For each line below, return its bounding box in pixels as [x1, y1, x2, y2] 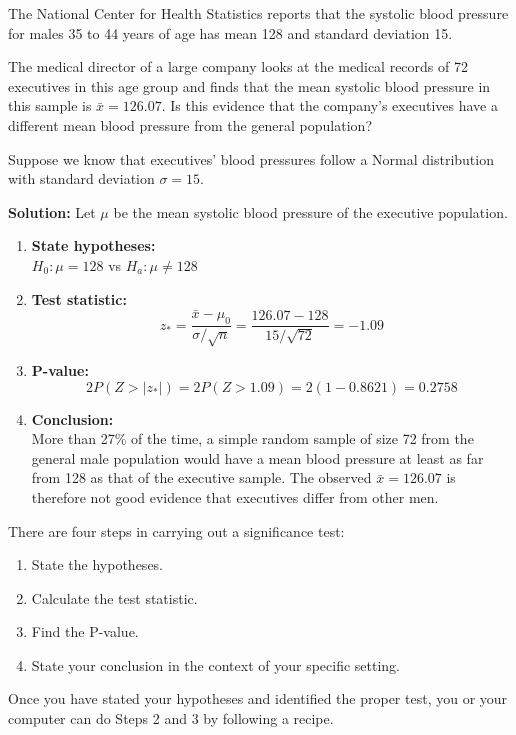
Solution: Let [8, 201, 96, 222]
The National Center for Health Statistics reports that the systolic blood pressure [8, 3, 509, 23]
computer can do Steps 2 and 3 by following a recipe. [8, 708, 334, 729]
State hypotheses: [31, 235, 156, 256]
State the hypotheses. [31, 554, 164, 575]
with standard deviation [8, 168, 155, 189]
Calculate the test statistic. [31, 587, 198, 608]
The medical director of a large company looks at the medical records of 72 [8, 56, 468, 77]
